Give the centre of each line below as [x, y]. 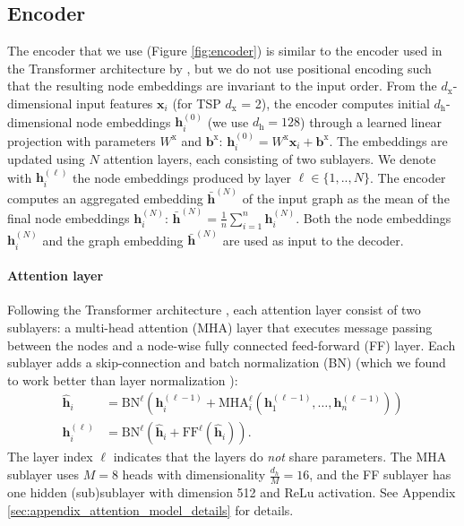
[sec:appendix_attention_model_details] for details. [150, 509]
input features [115, 103]
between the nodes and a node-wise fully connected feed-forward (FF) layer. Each [232, 345]
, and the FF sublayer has [380, 474]
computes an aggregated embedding [105, 198]
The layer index [50, 457]
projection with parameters [82, 140]
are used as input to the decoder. [313, 240]
